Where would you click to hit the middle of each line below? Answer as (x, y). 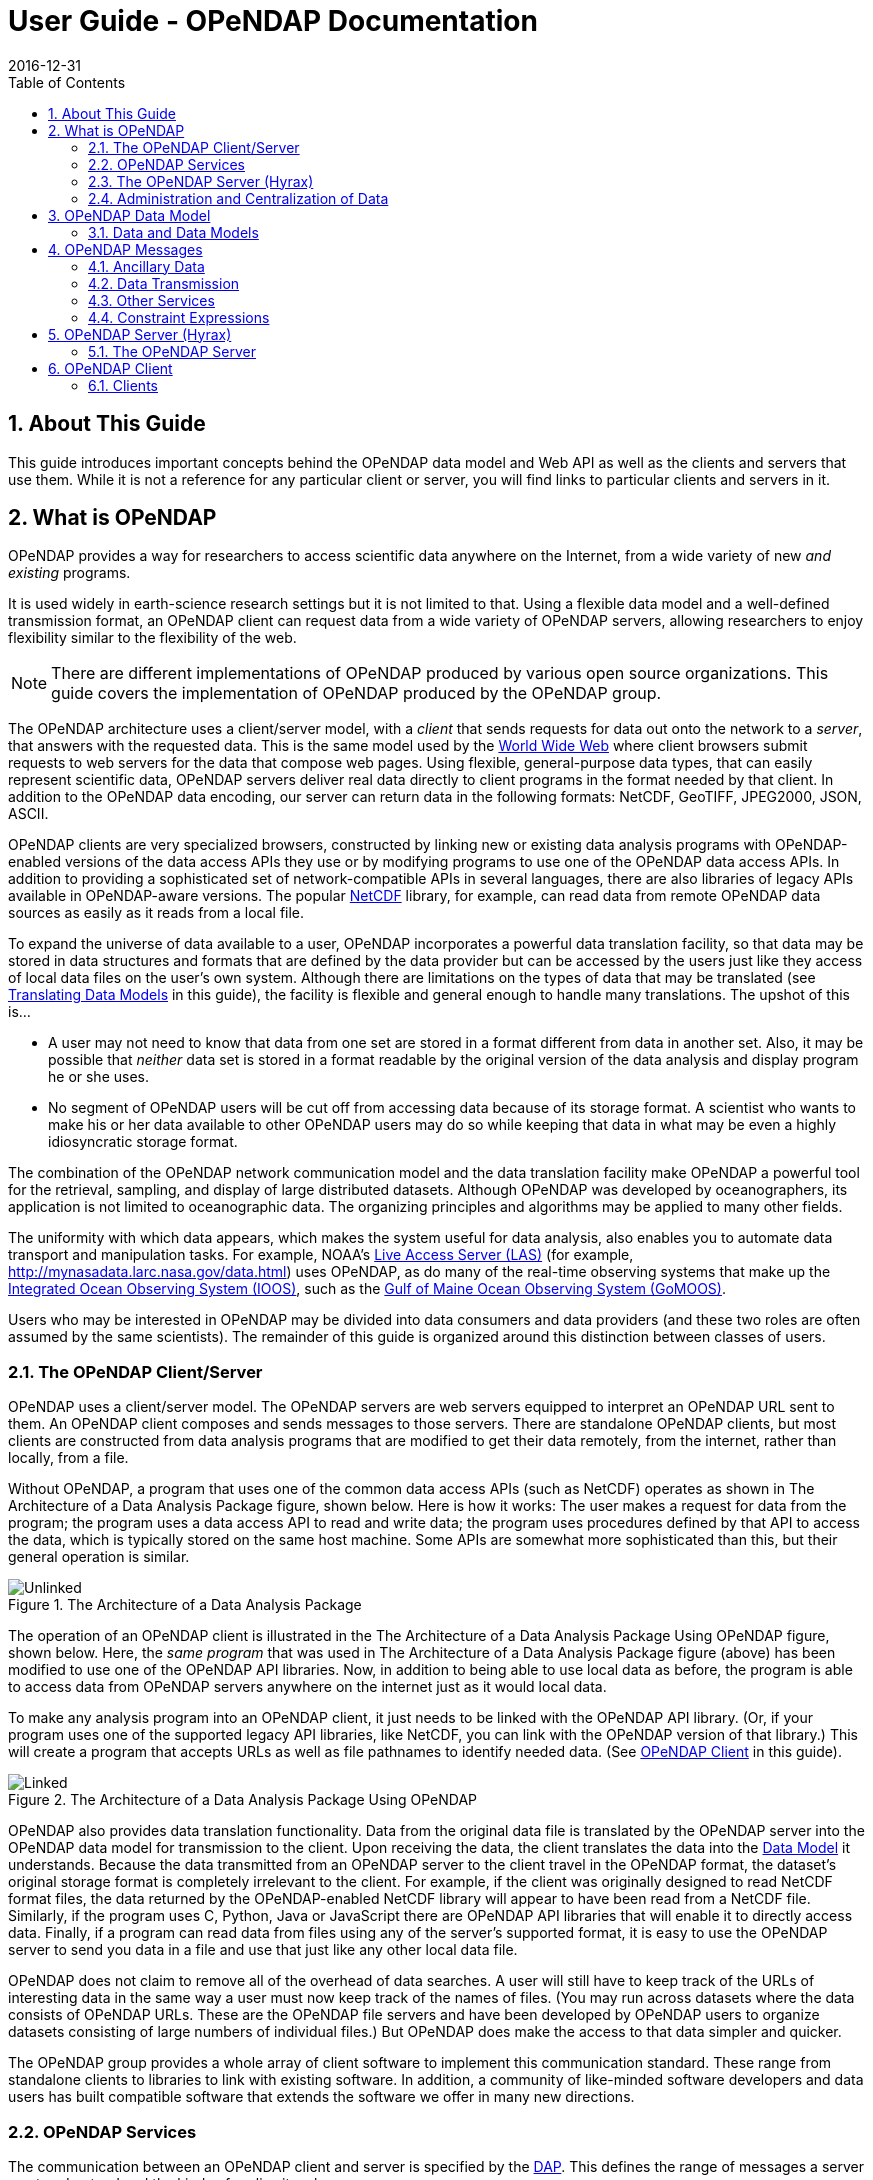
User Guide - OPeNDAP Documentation (273, 21)
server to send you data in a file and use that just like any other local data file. (263, 1950)
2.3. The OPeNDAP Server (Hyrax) (201, 181)
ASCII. (28, 814)
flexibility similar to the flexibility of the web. (152, 638)
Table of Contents (67, 82)
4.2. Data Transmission (164, 283)
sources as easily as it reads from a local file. (156, 913)
